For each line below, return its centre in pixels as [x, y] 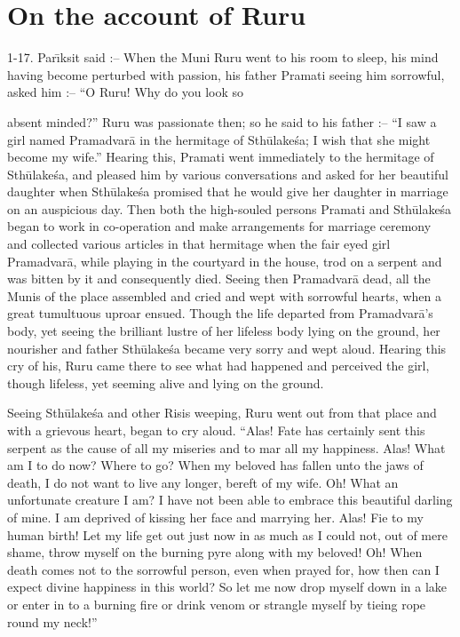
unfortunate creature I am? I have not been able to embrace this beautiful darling [230, 500]
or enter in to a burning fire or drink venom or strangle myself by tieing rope [217, 604]
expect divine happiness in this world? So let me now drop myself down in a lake [227, 587]
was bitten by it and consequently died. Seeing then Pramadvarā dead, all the [219, 279]
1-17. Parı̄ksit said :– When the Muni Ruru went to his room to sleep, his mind [223, 57]
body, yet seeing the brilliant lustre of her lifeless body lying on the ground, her [224, 331]
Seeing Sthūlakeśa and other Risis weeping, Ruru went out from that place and [222, 413]
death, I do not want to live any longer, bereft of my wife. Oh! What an [203, 482]
